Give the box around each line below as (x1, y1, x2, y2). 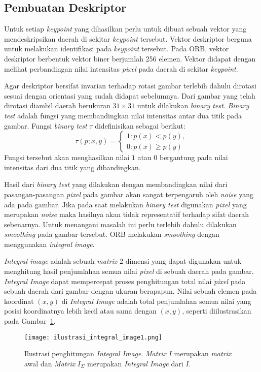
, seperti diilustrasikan (182, 305, 251, 316)
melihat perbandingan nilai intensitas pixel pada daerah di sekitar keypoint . (4, 63, 238, 74)
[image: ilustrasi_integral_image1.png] (24, 333, 163, 341)
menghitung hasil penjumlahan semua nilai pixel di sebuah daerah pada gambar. (4, 266, 254, 276)
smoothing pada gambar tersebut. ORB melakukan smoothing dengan (4, 229, 219, 239)
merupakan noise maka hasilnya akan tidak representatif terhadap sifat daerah (4, 209, 249, 220)
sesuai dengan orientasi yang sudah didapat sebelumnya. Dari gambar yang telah (4, 90, 255, 101)
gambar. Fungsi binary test (4, 120, 87, 131)
